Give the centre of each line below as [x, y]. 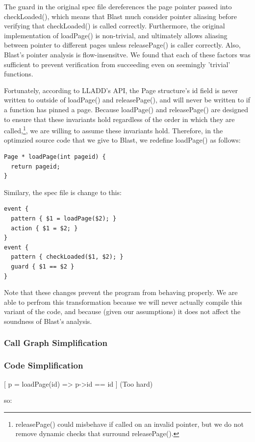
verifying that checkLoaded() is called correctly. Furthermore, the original [115, 26]
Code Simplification [44, 365]
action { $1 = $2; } [44, 228]
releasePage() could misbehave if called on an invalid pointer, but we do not [129, 424]
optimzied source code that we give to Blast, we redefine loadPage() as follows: [122, 140]
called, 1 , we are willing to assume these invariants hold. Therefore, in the [114, 130]
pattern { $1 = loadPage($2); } [64, 218]
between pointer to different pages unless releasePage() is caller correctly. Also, [122, 45]
